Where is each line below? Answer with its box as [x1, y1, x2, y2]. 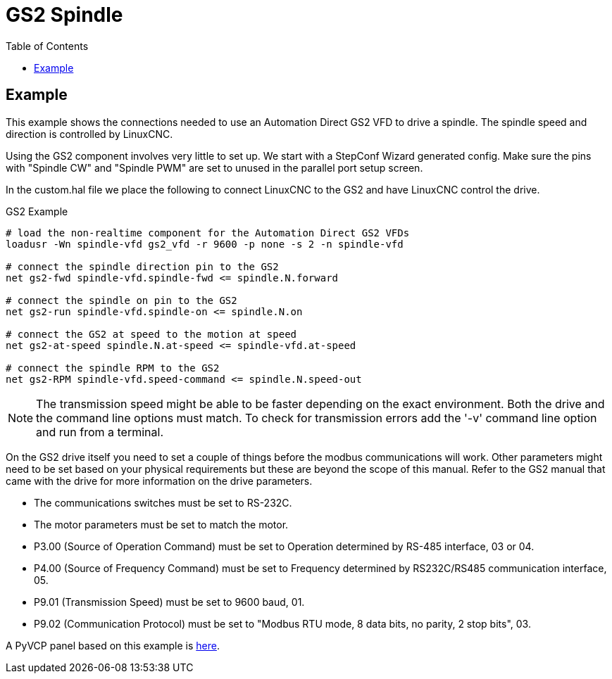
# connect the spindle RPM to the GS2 [6, 362, 220, 374]
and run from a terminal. [36, 424, 163, 439]
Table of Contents [6, 39, 89, 52]
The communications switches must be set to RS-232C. [34, 496, 292, 509]
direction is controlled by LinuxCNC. [6, 127, 173, 140]
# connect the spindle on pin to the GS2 [6, 294, 237, 306]
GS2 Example [6, 205, 68, 217]
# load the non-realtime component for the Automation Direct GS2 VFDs [6, 227, 410, 239]
